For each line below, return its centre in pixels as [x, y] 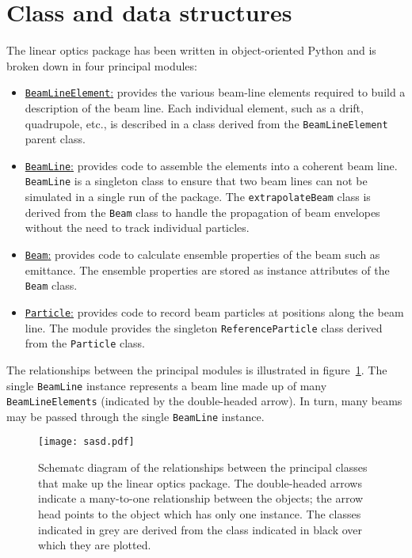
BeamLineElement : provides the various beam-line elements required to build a [215, 92]
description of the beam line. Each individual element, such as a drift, [194, 107]
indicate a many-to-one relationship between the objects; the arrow [201, 498]
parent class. [55, 139]
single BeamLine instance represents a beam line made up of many [167, 385]
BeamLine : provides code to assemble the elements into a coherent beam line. [211, 165]
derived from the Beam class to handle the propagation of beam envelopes [202, 212]
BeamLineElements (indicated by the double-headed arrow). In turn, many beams [204, 401]
